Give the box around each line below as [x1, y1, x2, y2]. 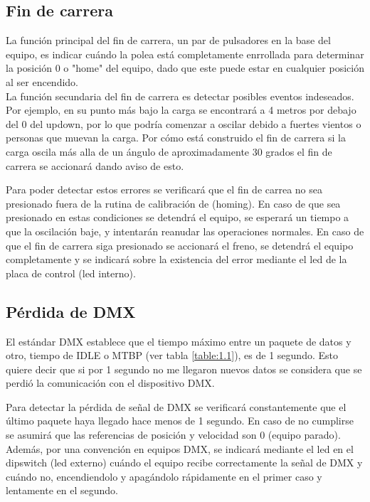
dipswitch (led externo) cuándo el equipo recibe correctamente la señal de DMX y [6, 455, 363, 470]
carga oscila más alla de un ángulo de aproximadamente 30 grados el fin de [6, 144, 332, 159]
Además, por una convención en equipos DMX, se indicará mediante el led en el [6, 441, 354, 456]
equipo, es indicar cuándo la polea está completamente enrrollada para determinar [6, 46, 364, 61]
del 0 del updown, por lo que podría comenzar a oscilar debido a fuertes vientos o [6, 116, 361, 131]
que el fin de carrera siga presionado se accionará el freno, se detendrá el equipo [6, 237, 354, 252]
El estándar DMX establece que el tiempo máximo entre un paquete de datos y [6, 333, 351, 348]
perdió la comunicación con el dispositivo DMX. [6, 375, 215, 390]
